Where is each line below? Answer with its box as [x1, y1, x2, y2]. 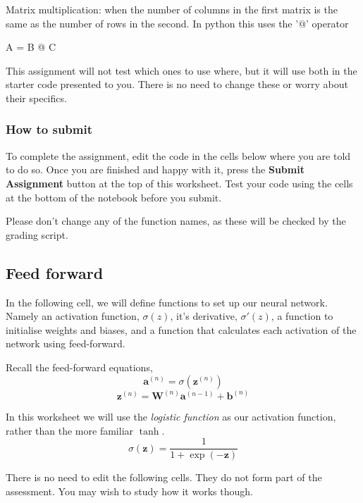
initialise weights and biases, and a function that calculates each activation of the [6, 322, 357, 337]
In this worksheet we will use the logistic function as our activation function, [6, 409, 336, 423]
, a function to [271, 309, 333, 323]
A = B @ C [6, 39, 56, 54]
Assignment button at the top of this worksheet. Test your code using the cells [6, 175, 353, 190]
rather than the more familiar [6, 423, 134, 437]
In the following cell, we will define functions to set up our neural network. [6, 294, 328, 309]
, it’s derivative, [170, 309, 238, 323]
